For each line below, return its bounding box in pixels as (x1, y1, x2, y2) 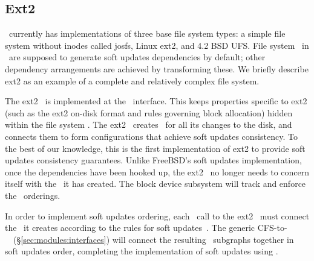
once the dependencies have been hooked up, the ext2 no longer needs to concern (5, 165, 310, 178)
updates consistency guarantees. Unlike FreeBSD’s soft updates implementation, (5, 154, 302, 166)
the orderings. (5, 189, 61, 201)
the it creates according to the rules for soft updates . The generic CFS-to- (5, 221, 287, 234)
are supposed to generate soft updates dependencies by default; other (8, 51, 266, 63)
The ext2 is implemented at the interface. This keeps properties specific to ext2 (5, 95, 307, 107)
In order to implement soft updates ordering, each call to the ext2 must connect (5, 209, 310, 222)
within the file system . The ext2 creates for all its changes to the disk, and (5, 118, 292, 131)
